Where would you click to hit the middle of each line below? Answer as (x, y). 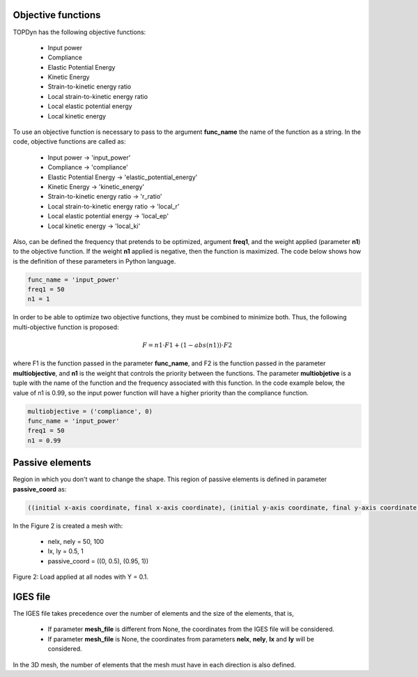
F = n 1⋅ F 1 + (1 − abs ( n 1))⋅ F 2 (187, 345)
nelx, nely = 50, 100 (76, 542)
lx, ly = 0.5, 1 (65, 552)
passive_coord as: (40, 489)
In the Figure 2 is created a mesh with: (68, 526)
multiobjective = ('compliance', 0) (90, 411)
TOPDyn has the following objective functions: (79, 32)
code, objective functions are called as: (69, 142)
